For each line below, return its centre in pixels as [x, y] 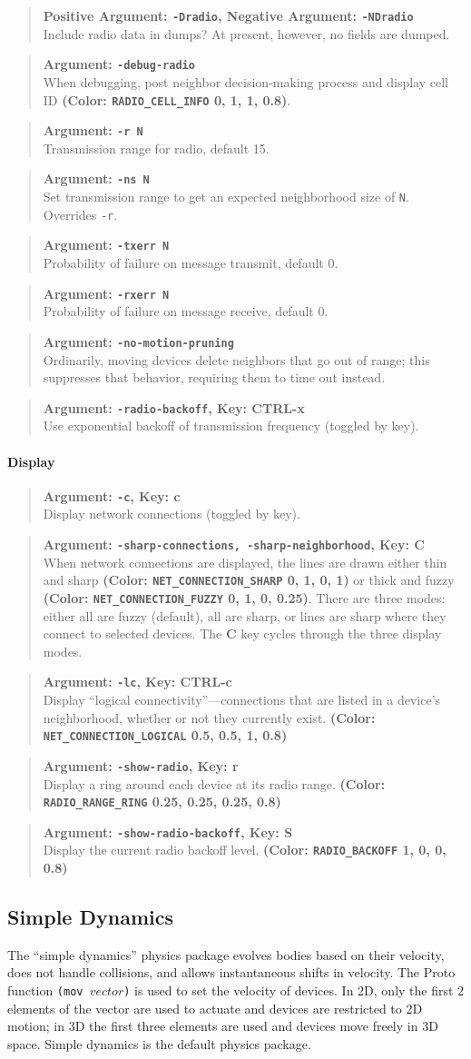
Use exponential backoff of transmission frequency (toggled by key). [231, 426]
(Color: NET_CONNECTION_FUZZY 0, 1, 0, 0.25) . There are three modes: [244, 597]
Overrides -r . [80, 214]
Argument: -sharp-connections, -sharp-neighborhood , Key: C [234, 544]
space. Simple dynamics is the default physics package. [159, 1043]
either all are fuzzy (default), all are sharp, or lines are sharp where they [245, 615]
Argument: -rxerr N [106, 293]
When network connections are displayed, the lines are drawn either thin [245, 562]
